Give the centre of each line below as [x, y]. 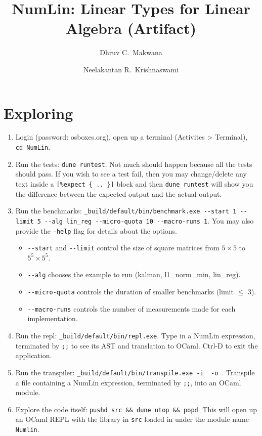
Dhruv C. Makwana [131, 52]
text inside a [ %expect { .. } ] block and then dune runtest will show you [134, 183]
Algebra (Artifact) [131, 28]
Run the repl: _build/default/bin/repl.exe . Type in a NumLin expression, [135, 335]
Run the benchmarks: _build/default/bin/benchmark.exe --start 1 [126, 211]
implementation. [53, 318]
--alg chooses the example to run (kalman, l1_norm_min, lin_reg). [134, 274]
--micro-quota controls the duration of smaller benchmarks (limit [130, 292]
